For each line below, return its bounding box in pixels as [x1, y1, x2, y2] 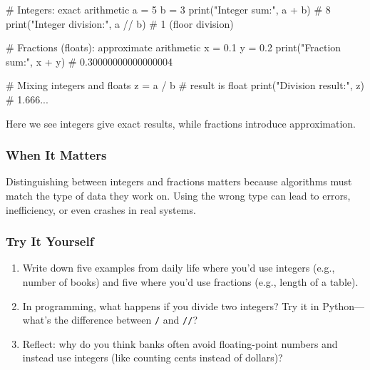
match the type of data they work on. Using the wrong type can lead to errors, [6, 187, 351, 202]
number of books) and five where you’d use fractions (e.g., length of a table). [22, 274, 359, 289]
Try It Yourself [6, 232, 94, 250]
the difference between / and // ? [54, 312, 198, 327]
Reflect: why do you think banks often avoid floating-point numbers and [22, 336, 338, 351]
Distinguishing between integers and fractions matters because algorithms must [6, 174, 352, 189]
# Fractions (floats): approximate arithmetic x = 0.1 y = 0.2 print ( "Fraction [6, 40, 341, 55]
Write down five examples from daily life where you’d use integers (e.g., [22, 260, 335, 275]
